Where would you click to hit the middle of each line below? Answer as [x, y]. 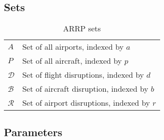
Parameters [33, 132]
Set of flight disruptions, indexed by [83, 75]
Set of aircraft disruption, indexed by [85, 89]
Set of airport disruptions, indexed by [86, 103]
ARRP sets [82, 28]
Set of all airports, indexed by [73, 47]
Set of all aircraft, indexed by [72, 61]
